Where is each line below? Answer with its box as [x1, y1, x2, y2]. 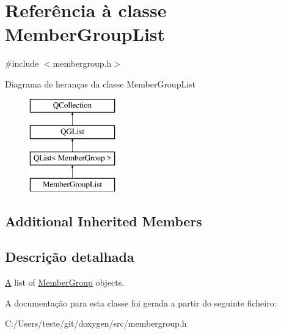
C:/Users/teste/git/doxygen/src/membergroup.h [5, 317, 187, 330]
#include [5, 57, 39, 70]
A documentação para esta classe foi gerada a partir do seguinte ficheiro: [5, 296, 277, 309]
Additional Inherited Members [5, 211, 202, 230]
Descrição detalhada [5, 247, 134, 266]
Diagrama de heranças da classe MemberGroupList [5, 77, 196, 90]
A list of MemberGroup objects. [5, 276, 125, 289]
